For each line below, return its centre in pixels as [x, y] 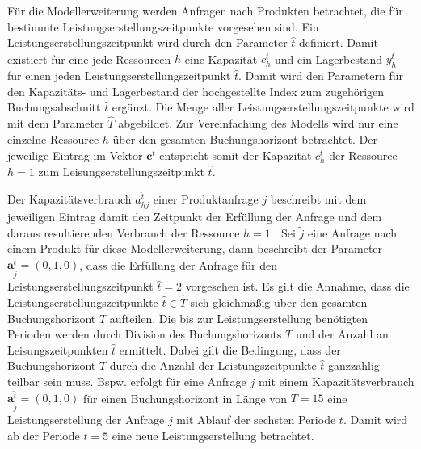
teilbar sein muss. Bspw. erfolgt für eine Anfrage [127, 381]
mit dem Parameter [56, 123]
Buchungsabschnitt [54, 107]
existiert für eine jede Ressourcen [89, 59]
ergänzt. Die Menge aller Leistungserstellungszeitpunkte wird [263, 107]
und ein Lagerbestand [328, 59]
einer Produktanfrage [206, 198]
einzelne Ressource [53, 138]
